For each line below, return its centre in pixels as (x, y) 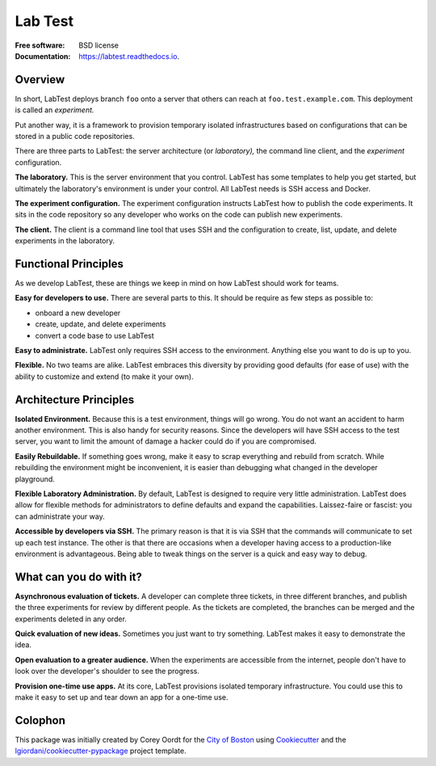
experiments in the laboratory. (65, 241)
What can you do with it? (79, 577)
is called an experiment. (55, 110)
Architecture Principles (75, 400)
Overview (40, 80)
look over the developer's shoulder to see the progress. (107, 671)
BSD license (99, 45)
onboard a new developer (78, 313)
